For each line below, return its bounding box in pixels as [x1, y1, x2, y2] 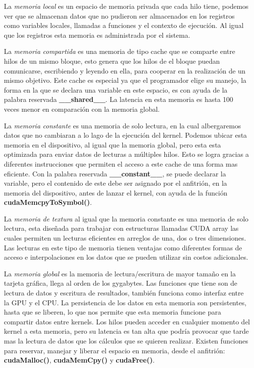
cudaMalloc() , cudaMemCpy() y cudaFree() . [4, 355, 155, 365]
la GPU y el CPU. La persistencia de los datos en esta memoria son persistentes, [4, 297, 247, 307]
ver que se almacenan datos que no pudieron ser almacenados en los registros [4, 10, 235, 21]
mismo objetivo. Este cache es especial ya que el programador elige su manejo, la [4, 75, 247, 85]
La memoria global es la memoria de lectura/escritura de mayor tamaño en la [4, 268, 236, 278]
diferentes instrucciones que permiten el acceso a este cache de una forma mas [4, 158, 238, 169]
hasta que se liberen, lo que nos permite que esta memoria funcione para [4, 307, 221, 317]
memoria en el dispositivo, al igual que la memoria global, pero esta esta [4, 139, 221, 149]
